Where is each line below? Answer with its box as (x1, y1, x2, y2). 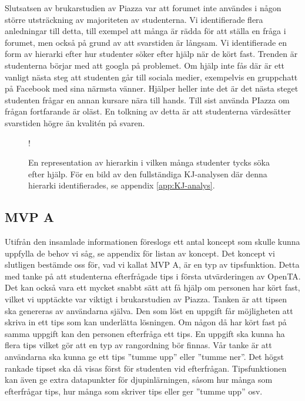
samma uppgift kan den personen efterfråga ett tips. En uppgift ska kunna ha (5, 327, 285, 339)
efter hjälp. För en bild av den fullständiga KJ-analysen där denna (28, 167, 267, 180)
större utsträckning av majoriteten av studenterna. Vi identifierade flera (5, 13, 263, 25)
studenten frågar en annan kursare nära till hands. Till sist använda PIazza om (5, 93, 290, 106)
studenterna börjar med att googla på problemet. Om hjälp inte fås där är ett (5, 59, 285, 71)
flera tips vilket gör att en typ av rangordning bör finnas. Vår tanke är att (5, 339, 272, 351)
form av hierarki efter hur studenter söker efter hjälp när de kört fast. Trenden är (5, 48, 298, 60)
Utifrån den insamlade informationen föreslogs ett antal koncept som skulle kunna (5, 235, 300, 248)
